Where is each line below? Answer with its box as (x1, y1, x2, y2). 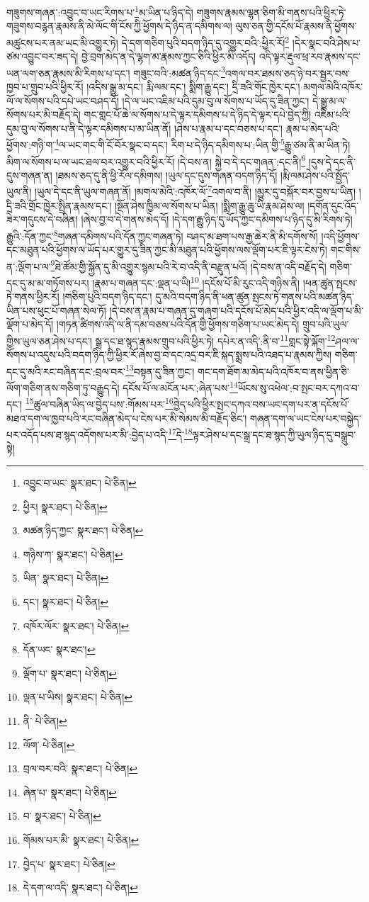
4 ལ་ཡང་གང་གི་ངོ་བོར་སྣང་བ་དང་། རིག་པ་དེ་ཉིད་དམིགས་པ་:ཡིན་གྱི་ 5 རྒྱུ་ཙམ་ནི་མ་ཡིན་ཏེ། (55, 135, 351, 152)
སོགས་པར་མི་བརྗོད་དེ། (6, 107, 81, 122)
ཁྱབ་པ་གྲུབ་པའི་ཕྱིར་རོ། (6, 79, 84, 94)
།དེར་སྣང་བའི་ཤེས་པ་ (292, 35, 361, 50)
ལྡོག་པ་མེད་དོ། (6, 317, 54, 332)
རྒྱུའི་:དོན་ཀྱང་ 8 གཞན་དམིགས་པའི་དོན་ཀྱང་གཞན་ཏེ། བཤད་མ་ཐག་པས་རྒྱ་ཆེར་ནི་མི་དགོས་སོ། (6, 226, 318, 243)
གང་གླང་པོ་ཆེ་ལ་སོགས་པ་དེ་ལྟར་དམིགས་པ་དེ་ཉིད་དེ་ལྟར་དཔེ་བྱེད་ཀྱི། (84, 107, 312, 122)
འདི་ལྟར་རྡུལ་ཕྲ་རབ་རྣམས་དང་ (259, 49, 361, 64)
